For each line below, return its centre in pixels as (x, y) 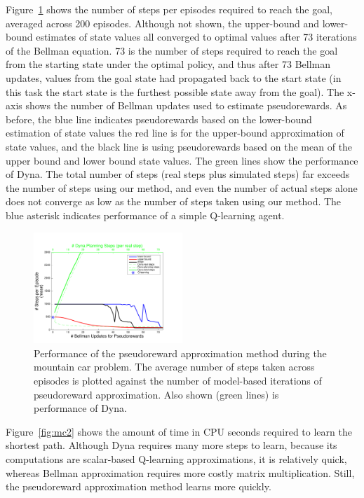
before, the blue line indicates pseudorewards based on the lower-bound (159, 119)
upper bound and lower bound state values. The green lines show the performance (182, 160)
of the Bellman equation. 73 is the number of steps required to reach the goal (172, 50)
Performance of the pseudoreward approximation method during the (180, 353)
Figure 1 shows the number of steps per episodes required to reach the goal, (169, 9)
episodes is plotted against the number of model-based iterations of (178, 381)
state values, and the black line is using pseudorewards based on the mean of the (179, 146)
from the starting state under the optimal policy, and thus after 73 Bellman (168, 64)
